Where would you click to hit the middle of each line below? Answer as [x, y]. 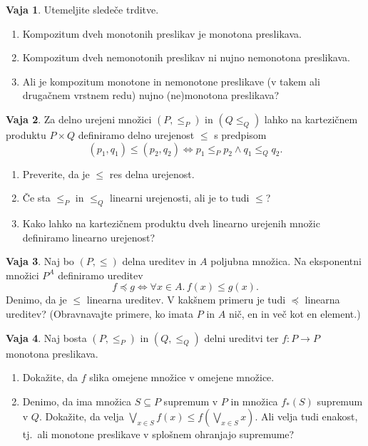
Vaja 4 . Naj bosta [46, 337]
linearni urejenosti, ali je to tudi [180, 198]
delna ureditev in [159, 261]
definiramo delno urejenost [136, 134]
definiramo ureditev [101, 275]
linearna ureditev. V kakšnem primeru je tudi [186, 300]
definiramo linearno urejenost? [89, 237]
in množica [254, 401]
